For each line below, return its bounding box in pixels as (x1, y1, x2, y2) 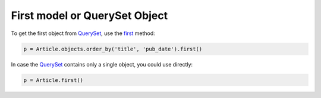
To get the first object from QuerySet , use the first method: (11, 30, 156, 37)
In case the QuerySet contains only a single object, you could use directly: (11, 61, 193, 68)
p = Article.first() (23, 77, 83, 83)
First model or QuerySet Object (11, 9, 168, 22)
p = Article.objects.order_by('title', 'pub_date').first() (23, 45, 203, 52)
